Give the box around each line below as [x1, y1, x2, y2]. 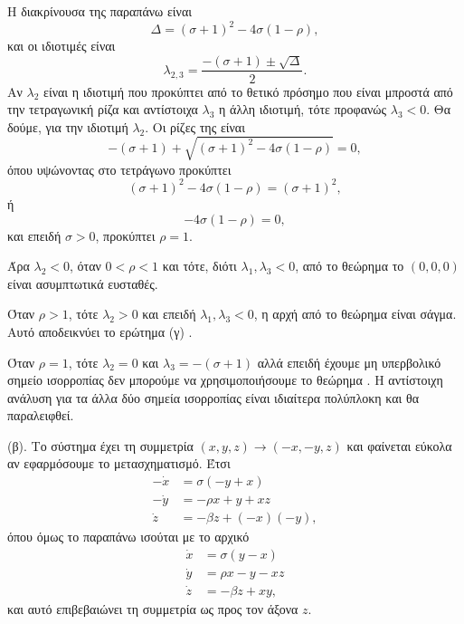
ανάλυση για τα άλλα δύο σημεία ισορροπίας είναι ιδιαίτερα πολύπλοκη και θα [7, 388, 419, 407]
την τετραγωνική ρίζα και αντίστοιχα [7, 100, 198, 119]
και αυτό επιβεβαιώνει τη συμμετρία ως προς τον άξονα [7, 599, 298, 618]
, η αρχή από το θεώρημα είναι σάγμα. [253, 304, 457, 323]
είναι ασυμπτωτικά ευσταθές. [7, 274, 158, 293]
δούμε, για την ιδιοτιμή [7, 117, 128, 136]
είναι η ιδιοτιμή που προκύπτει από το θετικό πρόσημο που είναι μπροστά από [43, 82, 453, 101]
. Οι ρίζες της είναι [145, 117, 245, 136]
